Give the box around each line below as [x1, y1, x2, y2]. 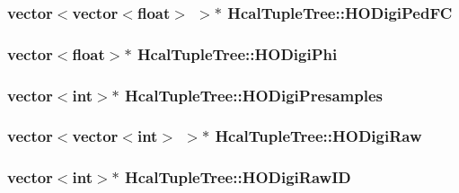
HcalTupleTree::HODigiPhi [137, 42, 338, 65]
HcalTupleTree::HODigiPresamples [125, 83, 384, 106]
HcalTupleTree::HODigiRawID [125, 166, 351, 189]
